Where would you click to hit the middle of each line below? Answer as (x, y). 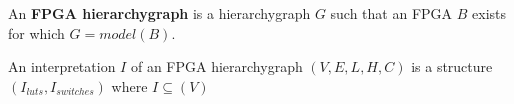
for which (36, 32)
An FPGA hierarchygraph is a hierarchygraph (159, 13)
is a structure (452, 66)
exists (489, 13)
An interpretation (62, 66)
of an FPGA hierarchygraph (216, 66)
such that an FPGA (391, 13)
